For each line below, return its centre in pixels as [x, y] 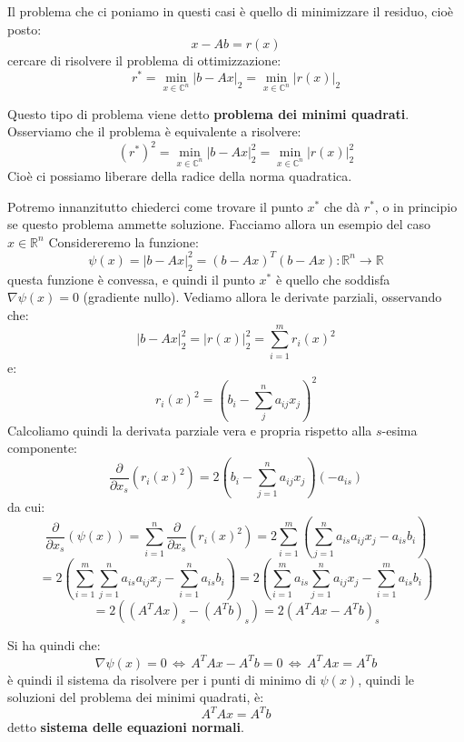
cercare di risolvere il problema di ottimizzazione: [144, 60]
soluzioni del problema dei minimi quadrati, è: [136, 697]
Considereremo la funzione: [123, 241]
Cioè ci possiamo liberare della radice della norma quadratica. [180, 176]
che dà [342, 206]
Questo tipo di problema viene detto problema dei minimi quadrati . [208, 113]
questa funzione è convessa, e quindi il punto [131, 279]
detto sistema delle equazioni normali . [126, 727]
